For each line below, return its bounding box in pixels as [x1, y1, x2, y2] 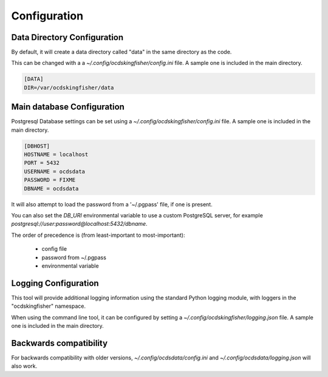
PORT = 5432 [24, 160, 60, 166]
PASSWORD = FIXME [24, 177, 76, 183]
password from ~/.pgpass [41, 254, 106, 261]
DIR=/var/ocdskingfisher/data [24, 84, 114, 91]
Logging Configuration [11, 278, 100, 288]
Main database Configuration [11, 102, 125, 112]
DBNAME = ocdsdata [24, 185, 79, 192]
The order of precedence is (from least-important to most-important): [11, 231, 185, 239]
